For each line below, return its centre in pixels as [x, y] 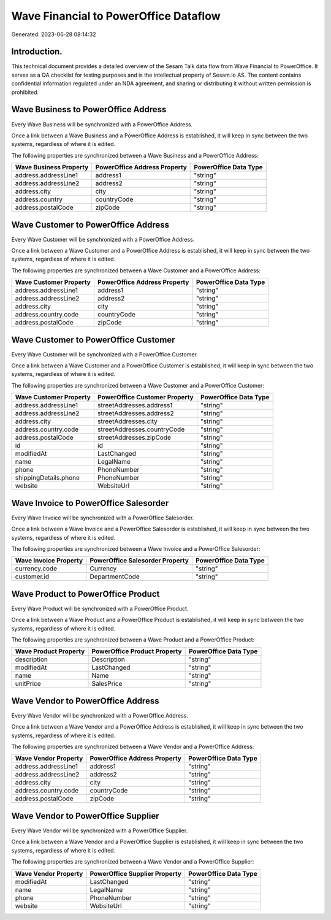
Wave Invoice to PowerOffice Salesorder [90, 503]
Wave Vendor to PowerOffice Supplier [85, 816]
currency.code [36, 569]
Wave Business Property [52, 167]
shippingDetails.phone [47, 478]
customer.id [32, 577]
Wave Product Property [50, 651]
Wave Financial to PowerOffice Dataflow [116, 16]
